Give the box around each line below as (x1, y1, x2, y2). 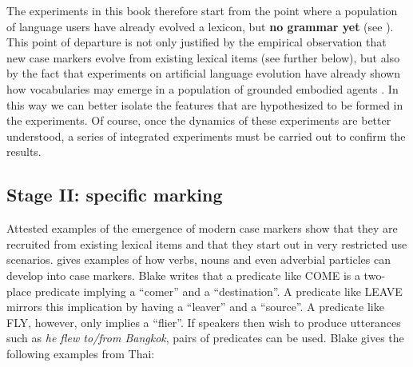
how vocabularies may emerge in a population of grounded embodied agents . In (6, 80, 399, 97)
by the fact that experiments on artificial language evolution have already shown (6, 65, 401, 82)
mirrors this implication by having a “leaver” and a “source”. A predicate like (6, 298, 384, 315)
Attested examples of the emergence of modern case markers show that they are (6, 220, 398, 237)
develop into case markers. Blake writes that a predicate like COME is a (6, 266, 360, 283)
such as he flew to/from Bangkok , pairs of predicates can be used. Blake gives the (6, 329, 404, 346)
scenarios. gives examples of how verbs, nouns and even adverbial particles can (6, 251, 391, 268)
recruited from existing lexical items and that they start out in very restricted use (6, 235, 407, 252)
